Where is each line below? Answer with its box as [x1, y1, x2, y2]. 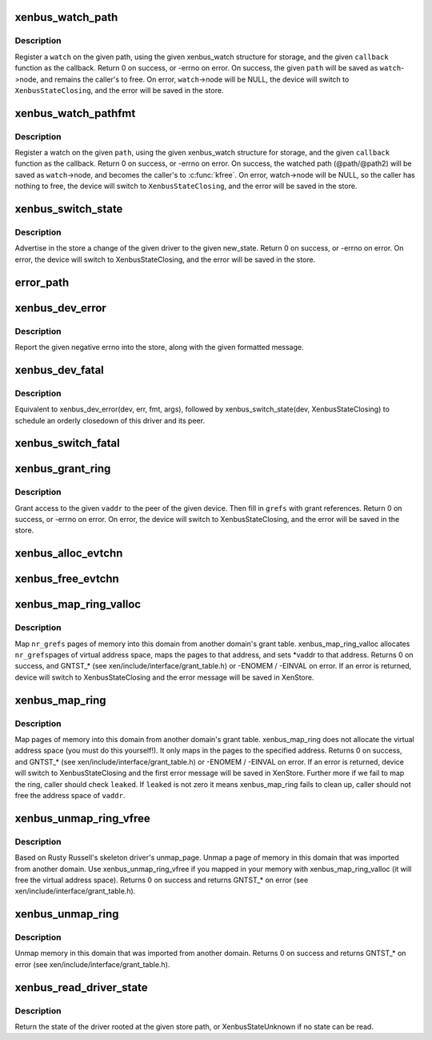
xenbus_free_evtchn [14, 572, 119, 586]
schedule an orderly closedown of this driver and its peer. [14, 416, 206, 425]
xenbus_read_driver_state [14, 981, 148, 994]
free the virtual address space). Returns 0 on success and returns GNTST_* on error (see [14, 875, 309, 885]
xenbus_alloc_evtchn [14, 547, 123, 560]
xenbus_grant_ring [14, 462, 111, 476]
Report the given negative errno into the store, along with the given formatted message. [14, 342, 304, 351]
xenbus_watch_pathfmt [14, 106, 136, 120]
